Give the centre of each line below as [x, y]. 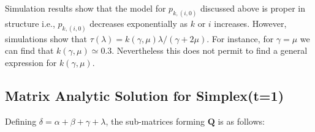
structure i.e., [30, 23]
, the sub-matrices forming [155, 121]
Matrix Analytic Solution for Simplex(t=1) [145, 95]
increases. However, [250, 23]
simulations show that [46, 38]
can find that [29, 50]
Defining [21, 121]
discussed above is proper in [253, 8]
